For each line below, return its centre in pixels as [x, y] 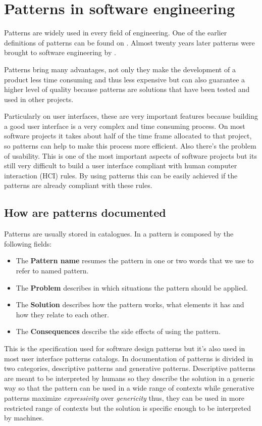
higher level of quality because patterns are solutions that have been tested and [127, 89]
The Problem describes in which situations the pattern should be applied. [132, 287]
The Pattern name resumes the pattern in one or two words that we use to [135, 261]
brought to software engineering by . [60, 52]
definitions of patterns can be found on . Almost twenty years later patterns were [129, 42]
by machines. [24, 418]
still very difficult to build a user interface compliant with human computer [121, 165]
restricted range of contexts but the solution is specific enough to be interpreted [128, 408]
